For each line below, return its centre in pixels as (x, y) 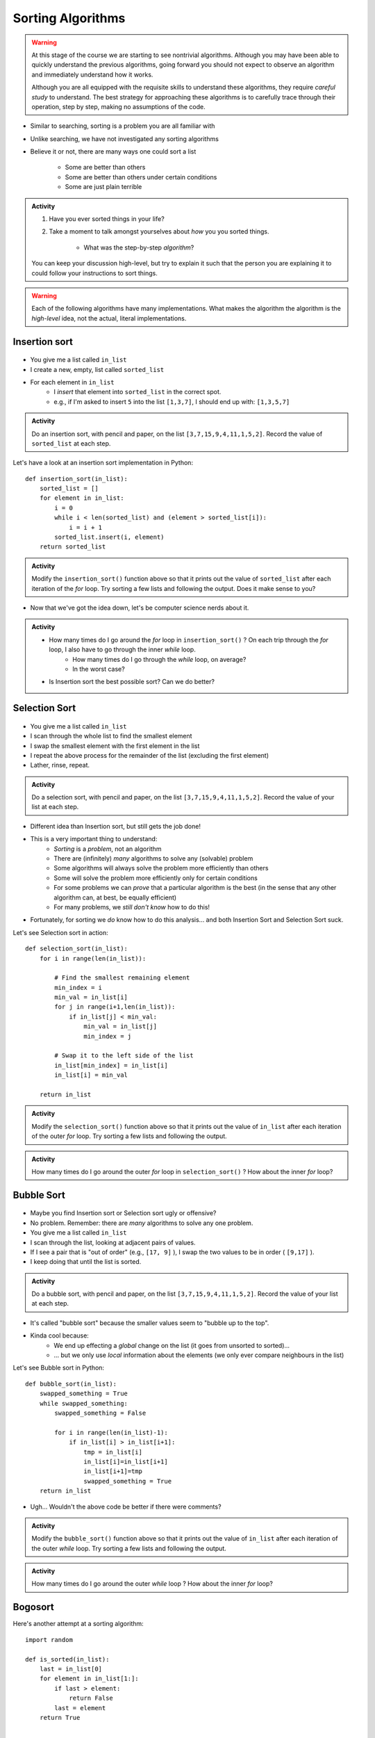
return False (91, 1698)
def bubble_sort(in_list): (71, 1384)
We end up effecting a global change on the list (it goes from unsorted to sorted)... (172, 1345)
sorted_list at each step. (71, 443)
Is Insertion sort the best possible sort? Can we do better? (132, 682)
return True (60, 1717)
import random (49, 1640)
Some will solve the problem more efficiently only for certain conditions (156, 878)
